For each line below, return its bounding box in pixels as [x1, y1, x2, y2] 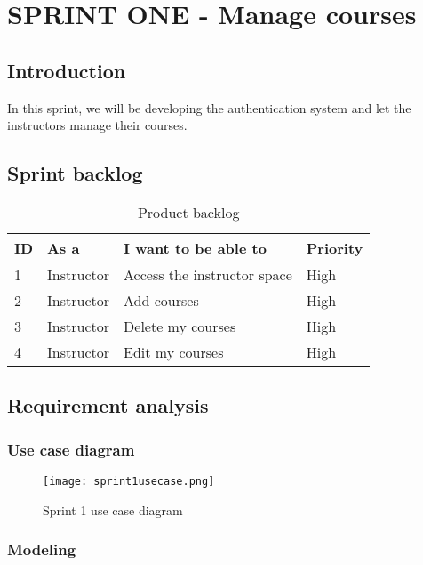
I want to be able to [124, 237, 267, 258]
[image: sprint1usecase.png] [43, 474, 215, 488]
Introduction [7, 56, 126, 84]
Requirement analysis [7, 391, 209, 419]
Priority [306, 237, 363, 258]
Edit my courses [124, 341, 224, 362]
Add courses [124, 289, 199, 311]
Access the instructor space [124, 263, 292, 285]
